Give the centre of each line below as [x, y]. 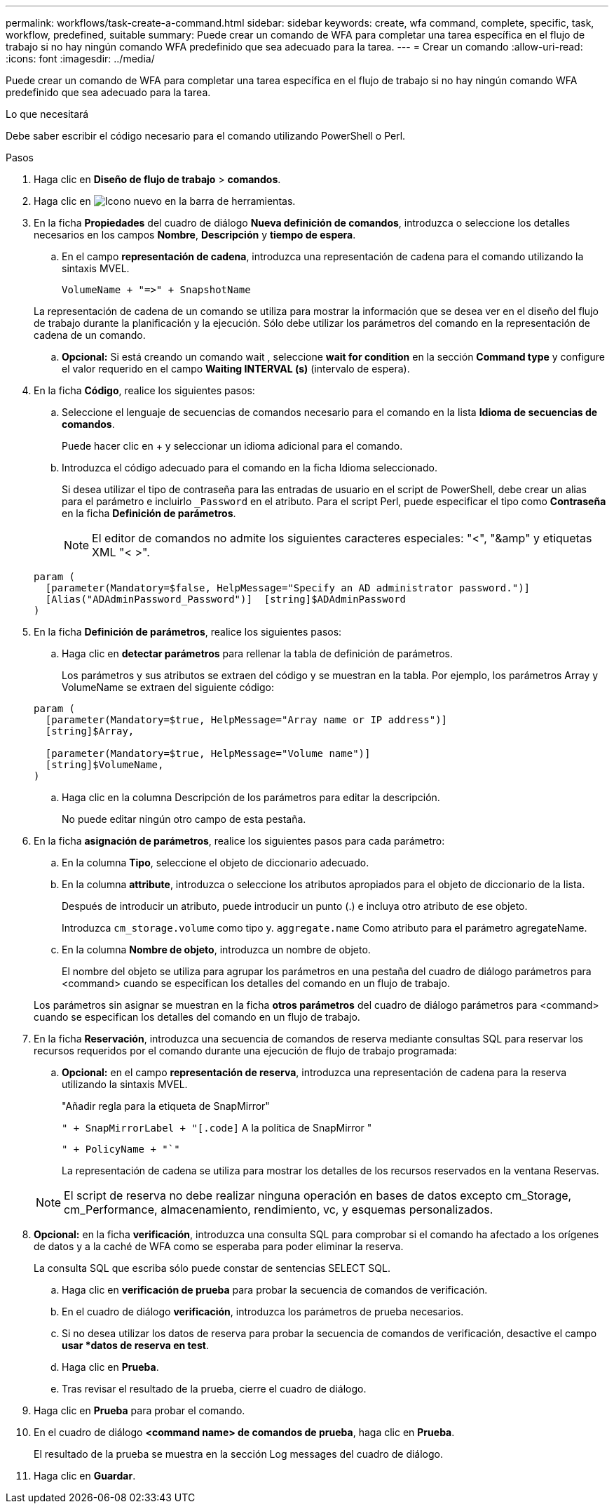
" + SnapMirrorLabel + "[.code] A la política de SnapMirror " [217, 1128]
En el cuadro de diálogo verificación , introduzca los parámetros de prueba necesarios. [263, 1312]
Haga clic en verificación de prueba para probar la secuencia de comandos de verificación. [275, 1290]
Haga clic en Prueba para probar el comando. [139, 1410]
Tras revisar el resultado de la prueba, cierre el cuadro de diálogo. [214, 1389]
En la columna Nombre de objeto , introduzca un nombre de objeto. [216, 950]
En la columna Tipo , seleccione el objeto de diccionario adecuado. [216, 863]
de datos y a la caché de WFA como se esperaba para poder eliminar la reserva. [219, 1246]
